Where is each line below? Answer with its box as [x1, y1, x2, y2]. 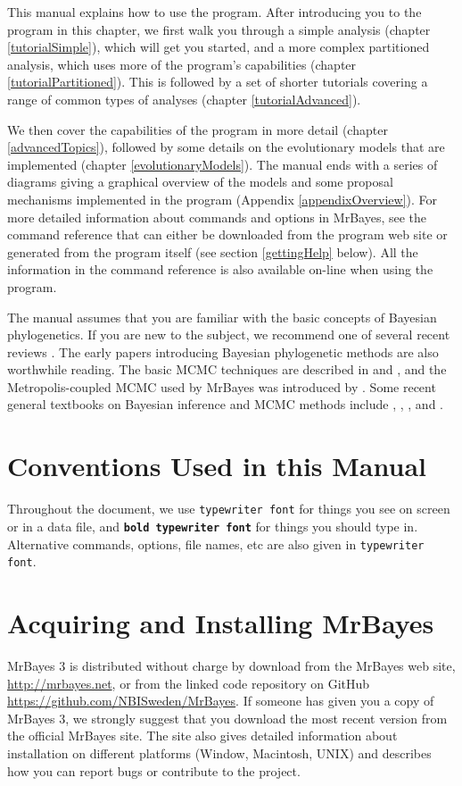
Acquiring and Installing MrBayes [7, 605, 434, 640]
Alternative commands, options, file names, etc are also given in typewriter [7, 534, 425, 553]
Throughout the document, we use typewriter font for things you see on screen [7, 499, 450, 518]
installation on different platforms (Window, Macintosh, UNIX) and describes [7, 743, 432, 762]
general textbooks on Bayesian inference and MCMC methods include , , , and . [7, 395, 443, 414]
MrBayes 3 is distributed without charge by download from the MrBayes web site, [7, 656, 456, 674]
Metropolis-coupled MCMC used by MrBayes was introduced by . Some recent [7, 377, 436, 396]
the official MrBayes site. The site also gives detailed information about [7, 726, 398, 745]
